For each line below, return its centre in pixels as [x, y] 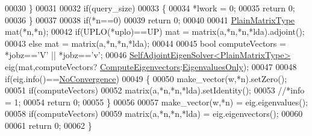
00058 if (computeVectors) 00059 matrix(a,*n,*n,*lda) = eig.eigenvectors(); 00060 [154, 114]
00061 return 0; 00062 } [48, 125]
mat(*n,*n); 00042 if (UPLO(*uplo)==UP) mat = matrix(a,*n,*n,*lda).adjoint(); [155, 31]
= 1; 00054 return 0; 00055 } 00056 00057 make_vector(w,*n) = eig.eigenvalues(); [157, 102]
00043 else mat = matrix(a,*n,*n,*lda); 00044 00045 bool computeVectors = [145, 43]
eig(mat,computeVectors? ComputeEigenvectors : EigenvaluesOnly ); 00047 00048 [151, 66]
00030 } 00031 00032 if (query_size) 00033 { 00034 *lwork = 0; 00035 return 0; [150, 8]
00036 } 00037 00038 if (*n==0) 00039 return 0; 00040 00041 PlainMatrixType [150, 19]
